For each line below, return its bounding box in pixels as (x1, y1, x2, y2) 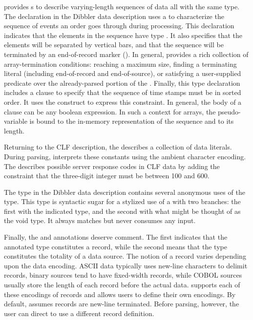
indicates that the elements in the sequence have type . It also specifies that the (4, 30, 243, 40)
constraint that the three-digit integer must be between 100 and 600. (4, 170, 210, 181)
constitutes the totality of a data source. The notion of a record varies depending (4, 251, 246, 261)
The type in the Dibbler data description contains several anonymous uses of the (4, 187, 245, 197)
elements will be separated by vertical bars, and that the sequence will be (4, 39, 224, 50)
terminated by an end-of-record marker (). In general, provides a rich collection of (4, 49, 249, 59)
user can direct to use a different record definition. (4, 308, 154, 318)
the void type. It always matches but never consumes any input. (4, 215, 196, 226)
